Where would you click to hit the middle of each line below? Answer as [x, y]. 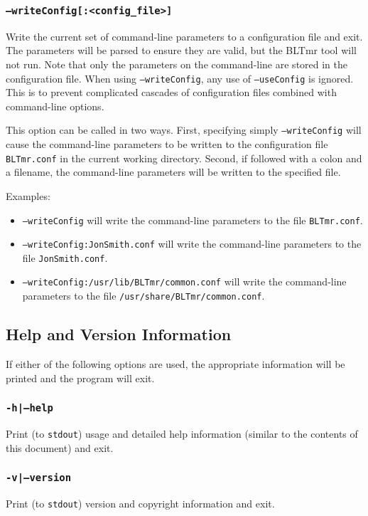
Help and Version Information [119, 334]
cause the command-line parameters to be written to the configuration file [167, 144]
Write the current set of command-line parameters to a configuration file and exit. [184, 36]
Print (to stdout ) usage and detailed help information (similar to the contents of [182, 433]
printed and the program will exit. [80, 378]
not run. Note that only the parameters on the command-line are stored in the [177, 64]
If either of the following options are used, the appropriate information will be [175, 363]
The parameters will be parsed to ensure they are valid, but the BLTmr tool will [181, 50]
